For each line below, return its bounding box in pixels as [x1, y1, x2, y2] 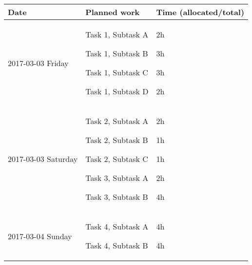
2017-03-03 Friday [8, 57, 69, 69]
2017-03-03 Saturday [8, 153, 78, 164]
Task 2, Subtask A [85, 115, 149, 126]
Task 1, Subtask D [85, 86, 149, 97]
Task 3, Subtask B [85, 191, 148, 202]
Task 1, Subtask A [85, 29, 149, 40]
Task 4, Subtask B [85, 240, 148, 251]
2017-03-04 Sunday [8, 230, 72, 242]
